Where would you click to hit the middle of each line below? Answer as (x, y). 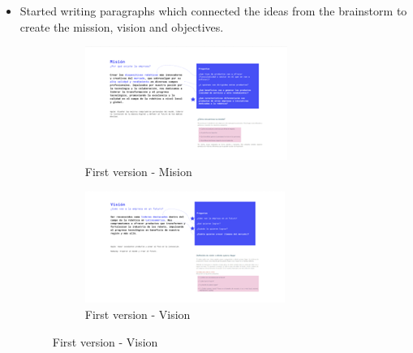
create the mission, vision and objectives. (122, 26)
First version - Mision (138, 171)
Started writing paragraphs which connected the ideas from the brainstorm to (213, 11)
